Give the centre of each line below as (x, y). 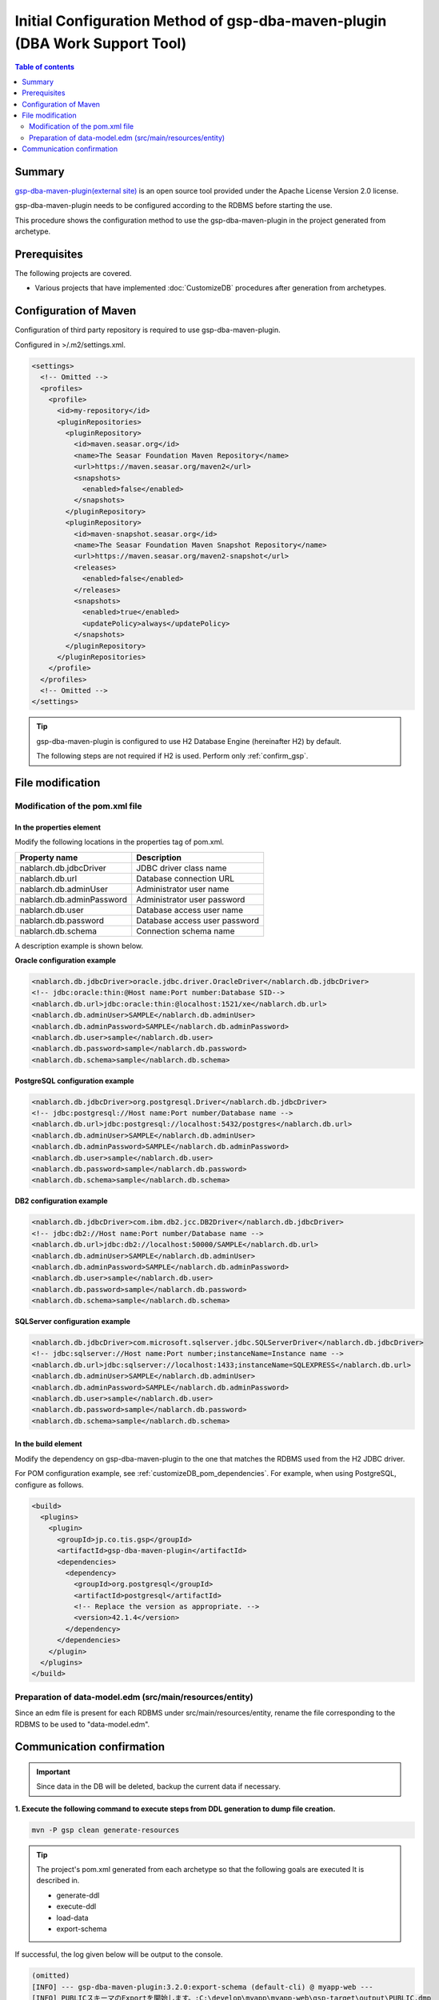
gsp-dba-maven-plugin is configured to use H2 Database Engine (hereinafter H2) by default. (189, 741)
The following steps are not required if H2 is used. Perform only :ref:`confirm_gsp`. (172, 756)
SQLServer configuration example (73, 1322)
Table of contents (45, 67)
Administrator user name (183, 889)
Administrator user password (191, 899)
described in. (58, 1881)
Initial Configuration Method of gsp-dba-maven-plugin (201, 21)
